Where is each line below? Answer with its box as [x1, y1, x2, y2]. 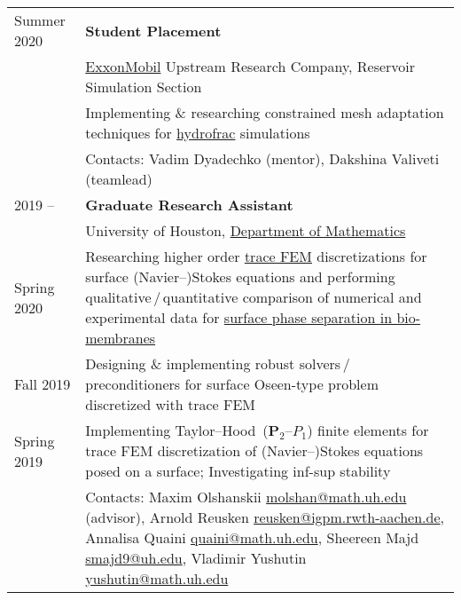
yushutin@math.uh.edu [85, 568, 229, 588]
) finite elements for [307, 420, 429, 440]
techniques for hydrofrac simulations [85, 122, 310, 143]
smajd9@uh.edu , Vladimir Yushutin [85, 548, 307, 568]
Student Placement [85, 20, 222, 41]
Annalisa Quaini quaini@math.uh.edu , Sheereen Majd [85, 527, 419, 548]
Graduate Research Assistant [85, 194, 293, 215]
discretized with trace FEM [85, 394, 256, 414]
